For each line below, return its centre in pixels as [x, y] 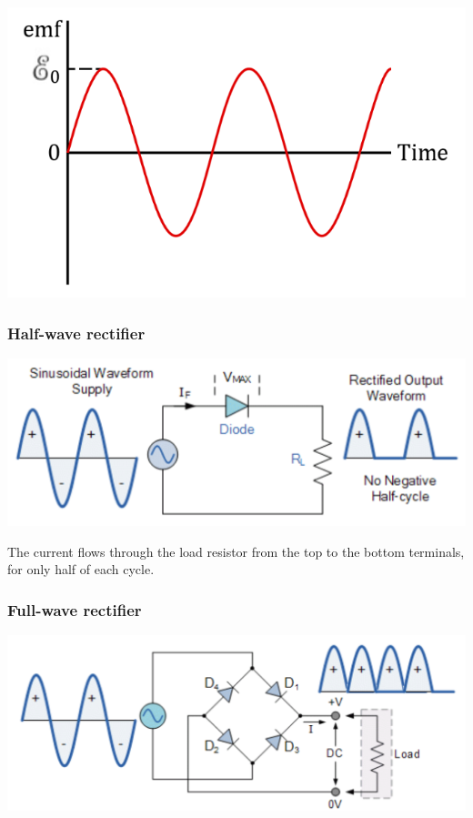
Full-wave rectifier [75, 609]
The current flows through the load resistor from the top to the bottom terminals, [236, 551]
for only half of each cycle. [81, 569]
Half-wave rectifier [76, 333]
